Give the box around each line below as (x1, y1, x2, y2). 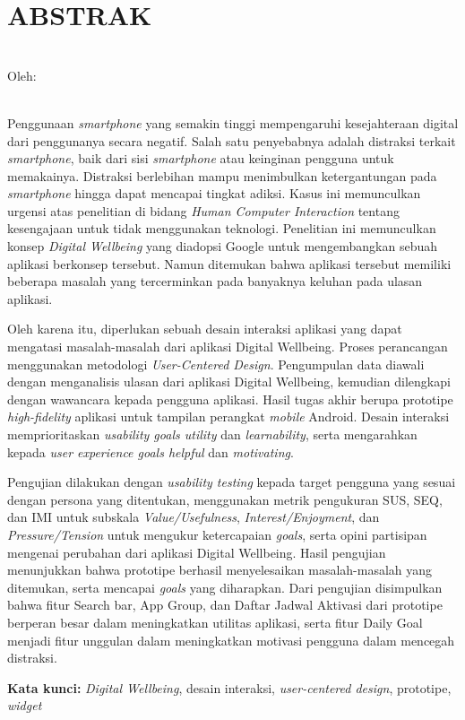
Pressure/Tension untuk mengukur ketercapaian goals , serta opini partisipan (7, 525, 427, 543)
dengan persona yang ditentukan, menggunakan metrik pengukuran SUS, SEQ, (7, 490, 443, 508)
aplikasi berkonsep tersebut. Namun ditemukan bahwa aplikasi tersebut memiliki (7, 254, 452, 273)
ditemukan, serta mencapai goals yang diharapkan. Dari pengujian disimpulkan (7, 577, 443, 596)
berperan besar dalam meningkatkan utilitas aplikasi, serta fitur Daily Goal (7, 612, 423, 631)
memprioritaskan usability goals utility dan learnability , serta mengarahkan (7, 425, 418, 443)
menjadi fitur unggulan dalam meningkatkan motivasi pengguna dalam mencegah (7, 630, 455, 649)
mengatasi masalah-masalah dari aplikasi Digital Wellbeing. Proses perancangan (7, 337, 448, 356)
